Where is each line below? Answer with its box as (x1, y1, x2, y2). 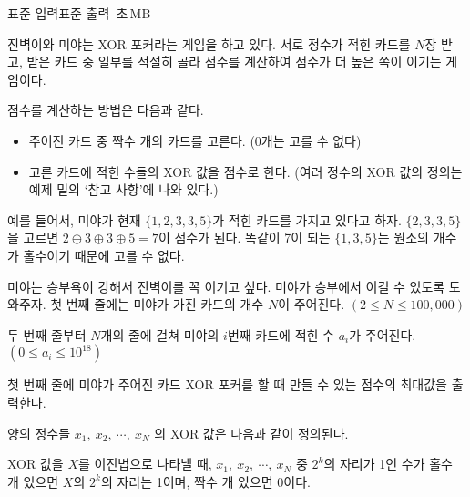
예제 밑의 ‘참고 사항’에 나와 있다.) (28, 180, 219, 199)
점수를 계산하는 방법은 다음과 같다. (7, 100, 204, 119)
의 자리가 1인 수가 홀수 (323, 454, 453, 473)
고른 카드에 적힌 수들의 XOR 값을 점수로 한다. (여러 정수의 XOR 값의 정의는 (28, 161, 463, 181)
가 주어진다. (349, 325, 416, 344)
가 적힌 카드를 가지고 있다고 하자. (212, 210, 402, 229)
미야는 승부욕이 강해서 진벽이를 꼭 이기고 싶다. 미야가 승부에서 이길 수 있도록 (7, 276, 445, 295)
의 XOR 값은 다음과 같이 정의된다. (154, 423, 349, 442)
